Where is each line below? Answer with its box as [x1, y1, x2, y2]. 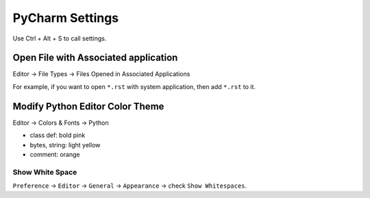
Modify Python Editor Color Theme [12, 100, 164, 112]
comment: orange [29, 150, 80, 158]
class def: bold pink [29, 131, 86, 140]
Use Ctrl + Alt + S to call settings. [12, 34, 107, 42]
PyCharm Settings [12, 10, 119, 25]
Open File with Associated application [12, 52, 178, 64]
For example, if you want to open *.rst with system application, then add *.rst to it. [12, 82, 256, 90]
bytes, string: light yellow [29, 140, 101, 149]
